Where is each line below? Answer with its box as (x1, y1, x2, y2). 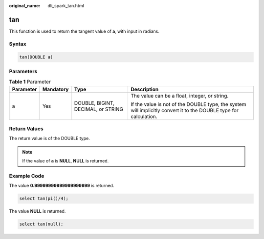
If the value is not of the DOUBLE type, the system (131, 100, 246, 107)
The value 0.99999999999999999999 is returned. (9, 183, 114, 189)
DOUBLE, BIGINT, (74, 100, 115, 106)
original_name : (9, 3, 41, 8)
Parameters (9, 68, 38, 75)
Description (131, 86, 159, 93)
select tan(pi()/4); (19, 196, 68, 201)
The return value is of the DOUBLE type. (9, 136, 90, 141)
